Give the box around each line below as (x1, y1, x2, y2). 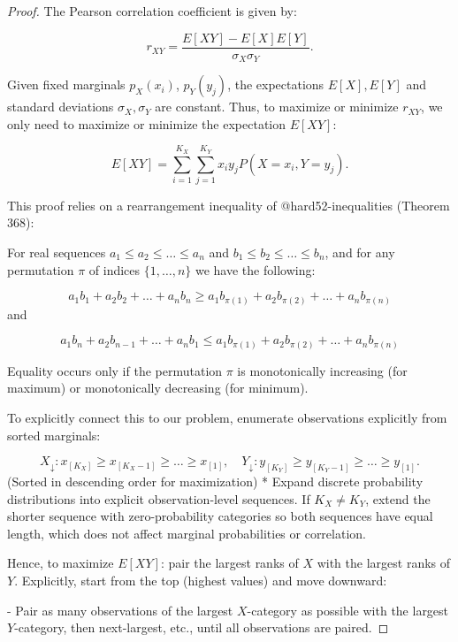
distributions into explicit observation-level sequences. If (7, 489, 310, 508)
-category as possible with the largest (247, 600, 449, 619)
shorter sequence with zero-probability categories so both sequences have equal (7, 507, 433, 525)
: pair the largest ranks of (160, 554, 299, 572)
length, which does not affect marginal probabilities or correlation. (7, 524, 366, 542)
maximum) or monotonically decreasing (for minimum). (7, 378, 309, 397)
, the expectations (227, 75, 324, 94)
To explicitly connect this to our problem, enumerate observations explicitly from (7, 409, 447, 427)
